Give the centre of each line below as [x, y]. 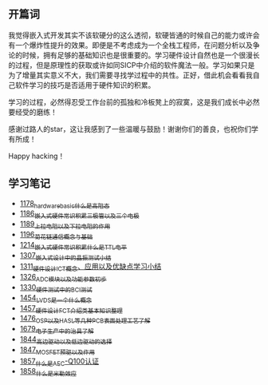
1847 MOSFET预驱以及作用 [57, 350]
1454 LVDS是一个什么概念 [56, 298]
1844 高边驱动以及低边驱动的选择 [66, 340]
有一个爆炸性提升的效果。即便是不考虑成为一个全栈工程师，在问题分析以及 [130, 45]
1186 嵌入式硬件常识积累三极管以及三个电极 [79, 214]
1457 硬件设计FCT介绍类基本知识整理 [71, 309]
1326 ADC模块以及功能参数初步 [63, 278]
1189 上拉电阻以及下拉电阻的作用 [65, 225]
